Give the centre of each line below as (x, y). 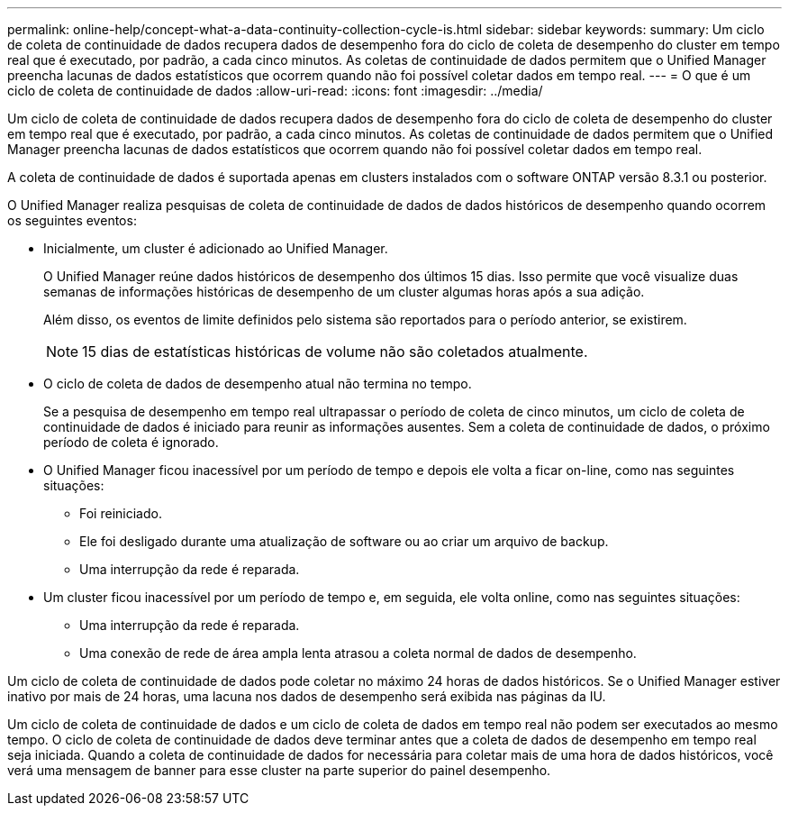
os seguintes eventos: (72, 220)
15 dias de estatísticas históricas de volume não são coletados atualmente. (335, 352)
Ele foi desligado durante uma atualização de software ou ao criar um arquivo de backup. (344, 541)
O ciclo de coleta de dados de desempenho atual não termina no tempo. (258, 384)
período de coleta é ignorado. (131, 442)
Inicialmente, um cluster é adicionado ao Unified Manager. (216, 248)
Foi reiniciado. (121, 513)
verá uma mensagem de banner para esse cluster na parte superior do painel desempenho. (279, 770)
